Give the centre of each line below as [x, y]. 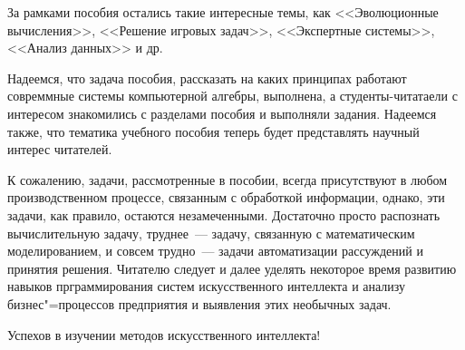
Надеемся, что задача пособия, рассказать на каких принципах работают [207, 78]
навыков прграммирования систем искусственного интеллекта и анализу [207, 286]
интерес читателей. [60, 149]
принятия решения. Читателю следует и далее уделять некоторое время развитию [232, 268]
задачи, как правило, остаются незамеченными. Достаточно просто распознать [224, 214]
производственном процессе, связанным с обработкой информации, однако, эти [226, 197]
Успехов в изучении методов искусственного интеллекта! [164, 334]
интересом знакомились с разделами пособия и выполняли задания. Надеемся [222, 113]
